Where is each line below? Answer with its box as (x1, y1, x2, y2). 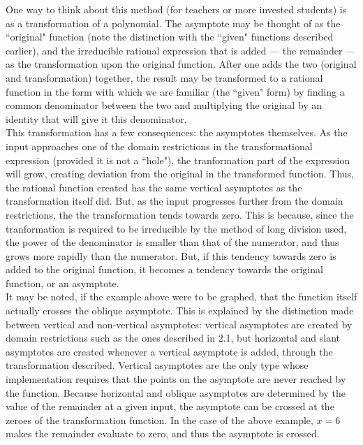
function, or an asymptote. (6, 275, 119, 290)
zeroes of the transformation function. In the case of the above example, (6, 412, 313, 427)
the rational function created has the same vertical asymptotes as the (6, 180, 302, 194)
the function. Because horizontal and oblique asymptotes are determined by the (6, 385, 346, 400)
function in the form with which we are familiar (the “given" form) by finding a (6, 84, 345, 99)
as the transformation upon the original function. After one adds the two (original (6, 57, 357, 71)
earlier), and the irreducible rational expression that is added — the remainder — (6, 43, 356, 57)
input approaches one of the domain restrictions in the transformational (6, 138, 313, 153)
